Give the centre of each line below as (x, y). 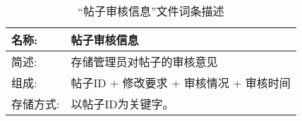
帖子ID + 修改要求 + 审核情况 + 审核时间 (181, 83)
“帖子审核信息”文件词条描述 (151, 11)
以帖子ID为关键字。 (122, 104)
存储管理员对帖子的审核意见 (144, 62)
